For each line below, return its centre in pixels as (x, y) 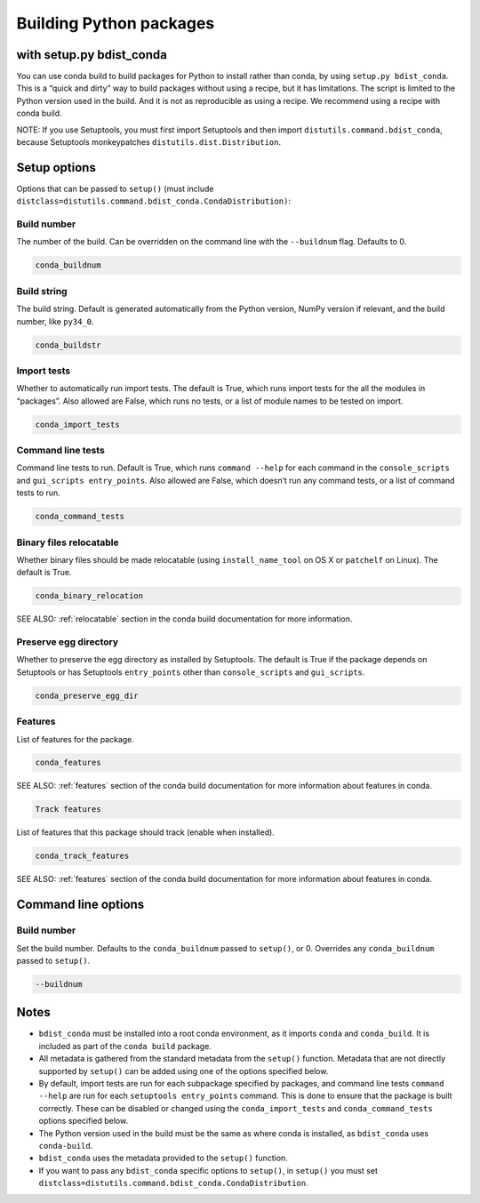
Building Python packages (116, 23)
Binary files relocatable (68, 542)
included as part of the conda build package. (125, 1046)
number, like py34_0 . (55, 321)
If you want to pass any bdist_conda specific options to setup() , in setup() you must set (208, 1170)
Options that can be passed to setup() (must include (115, 188)
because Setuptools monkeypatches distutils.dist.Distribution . (149, 142)
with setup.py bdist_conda (92, 55)
